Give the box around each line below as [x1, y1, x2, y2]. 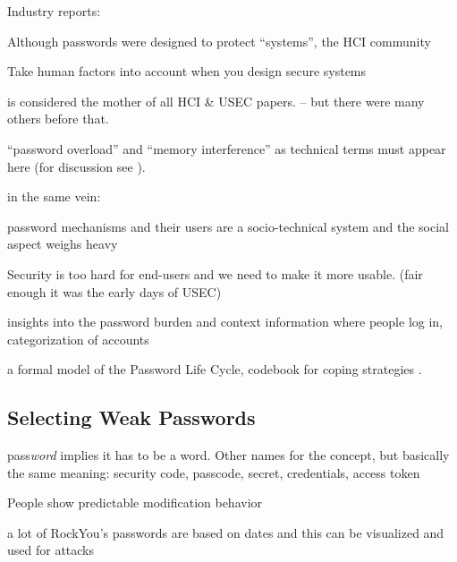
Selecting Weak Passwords [7, 404, 256, 431]
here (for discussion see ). [7, 157, 146, 175]
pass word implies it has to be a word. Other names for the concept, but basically [7, 446, 450, 464]
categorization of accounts [7, 329, 149, 348]
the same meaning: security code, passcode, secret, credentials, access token [7, 463, 420, 481]
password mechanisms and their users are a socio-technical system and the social [7, 217, 449, 235]
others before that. [7, 109, 109, 128]
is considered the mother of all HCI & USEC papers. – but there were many [7, 91, 425, 110]
